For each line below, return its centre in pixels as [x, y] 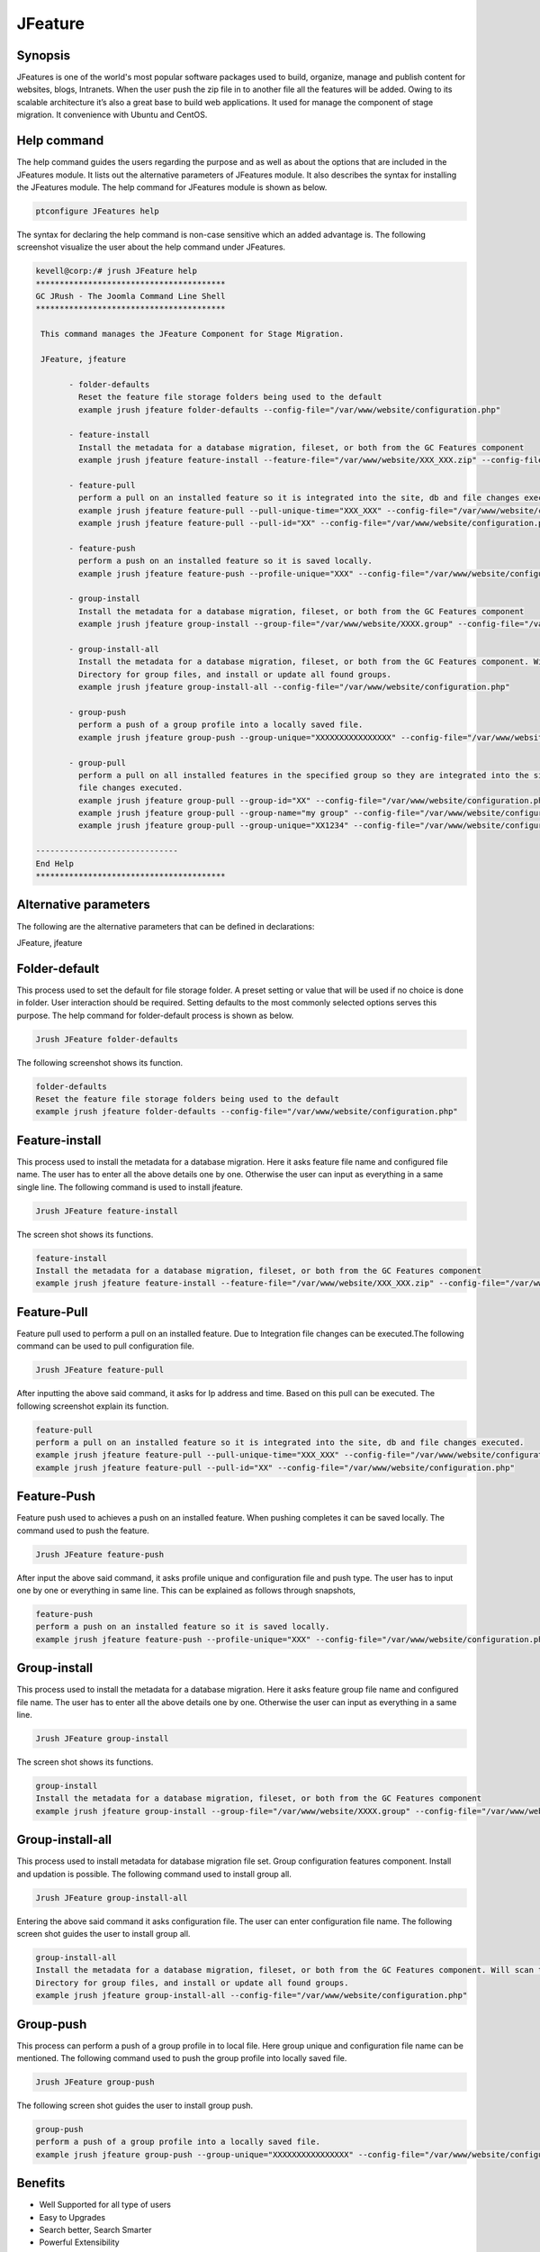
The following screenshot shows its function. [100, 1062]
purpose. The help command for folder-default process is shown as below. [155, 1015]
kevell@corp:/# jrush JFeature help [117, 271]
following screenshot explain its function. [93, 1406]
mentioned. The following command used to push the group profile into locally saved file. [182, 2058]
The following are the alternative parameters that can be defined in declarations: [166, 926]
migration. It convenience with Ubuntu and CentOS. [112, 115]
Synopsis [44, 55]
